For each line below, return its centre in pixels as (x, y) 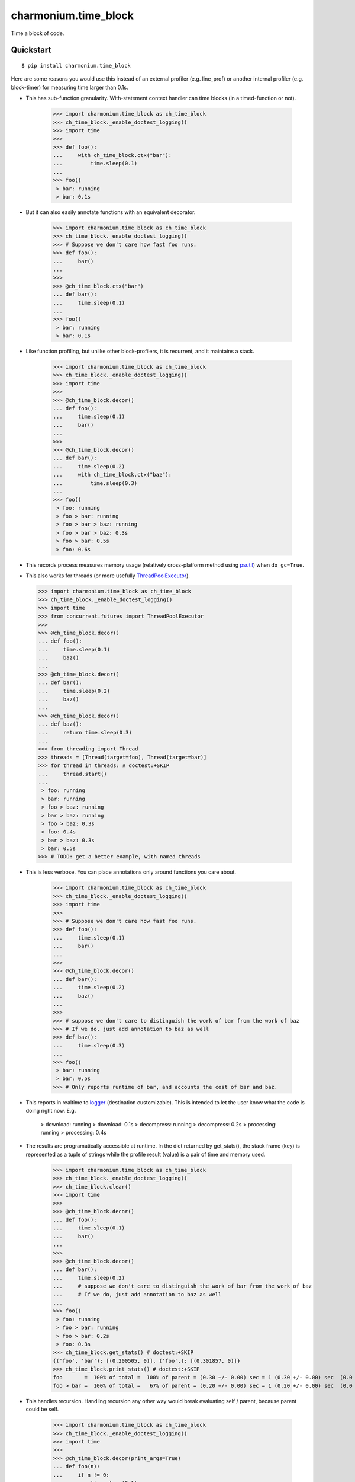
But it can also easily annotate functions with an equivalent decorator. (111, 212)
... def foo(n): (77, 1467)
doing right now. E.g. (51, 1111)
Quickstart (31, 50)
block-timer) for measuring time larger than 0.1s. (70, 87)
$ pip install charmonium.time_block (76, 66)
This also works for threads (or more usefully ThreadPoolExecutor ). (108, 576)
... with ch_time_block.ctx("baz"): (112, 475)
